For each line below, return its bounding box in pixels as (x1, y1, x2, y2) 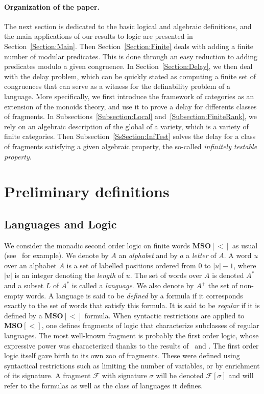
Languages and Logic (4, 216, 117, 231)
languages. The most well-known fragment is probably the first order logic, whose (4, 330, 259, 341)
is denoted (212, 270, 244, 281)
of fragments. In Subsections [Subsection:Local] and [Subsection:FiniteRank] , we (4, 111, 257, 122)
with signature (102, 370, 147, 381)
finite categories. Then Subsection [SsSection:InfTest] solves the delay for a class (4, 131, 256, 142)
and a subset (4, 280, 44, 291)
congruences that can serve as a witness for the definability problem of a (4, 81, 231, 91)
